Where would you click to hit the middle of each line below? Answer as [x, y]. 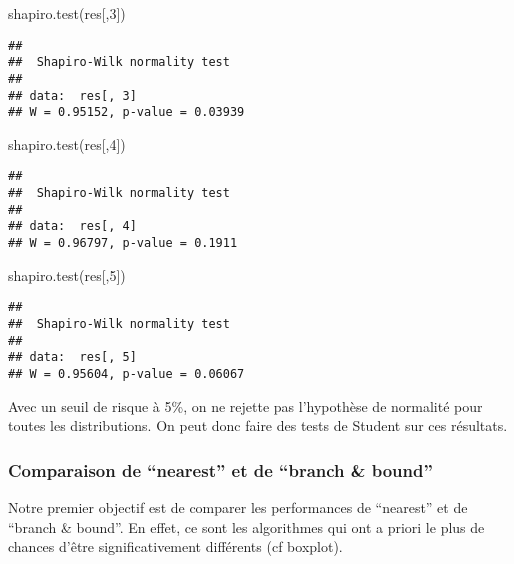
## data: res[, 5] [72, 357]
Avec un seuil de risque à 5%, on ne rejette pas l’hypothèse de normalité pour [245, 405]
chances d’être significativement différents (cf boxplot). [175, 546]
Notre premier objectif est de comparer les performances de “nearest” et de [238, 507]
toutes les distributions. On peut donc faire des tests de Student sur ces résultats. [258, 425]
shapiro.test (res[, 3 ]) [67, 13]
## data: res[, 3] [72, 95]
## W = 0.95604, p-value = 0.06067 [126, 373]
